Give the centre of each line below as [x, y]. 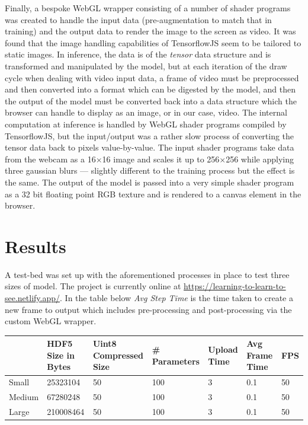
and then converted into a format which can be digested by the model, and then [150, 89]
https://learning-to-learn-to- [235, 286]
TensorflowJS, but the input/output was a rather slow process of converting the [150, 135]
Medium [24, 397]
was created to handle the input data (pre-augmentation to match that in [138, 19]
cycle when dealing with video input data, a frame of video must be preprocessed [152, 77]
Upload [223, 349]
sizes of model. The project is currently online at [93, 286]
